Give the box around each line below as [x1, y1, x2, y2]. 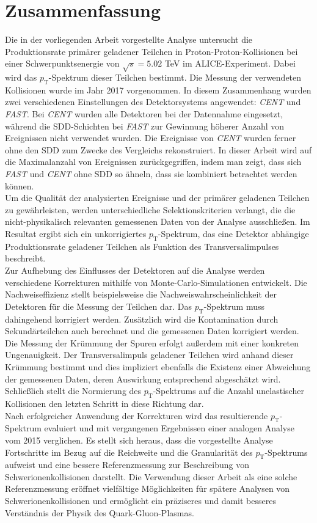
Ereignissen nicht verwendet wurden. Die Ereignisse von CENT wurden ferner [5, 131, 296, 144]
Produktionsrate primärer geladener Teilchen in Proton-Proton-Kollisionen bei [5, 45, 298, 57]
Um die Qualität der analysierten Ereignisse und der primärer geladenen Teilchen [5, 191, 310, 204]
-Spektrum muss [203, 299, 264, 312]
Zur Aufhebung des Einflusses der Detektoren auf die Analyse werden [5, 263, 265, 276]
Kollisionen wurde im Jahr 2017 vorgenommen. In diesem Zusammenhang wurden [5, 83, 312, 96]
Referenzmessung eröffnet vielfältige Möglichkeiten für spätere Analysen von [5, 482, 290, 495]
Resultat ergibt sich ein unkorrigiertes [5, 227, 147, 240]
